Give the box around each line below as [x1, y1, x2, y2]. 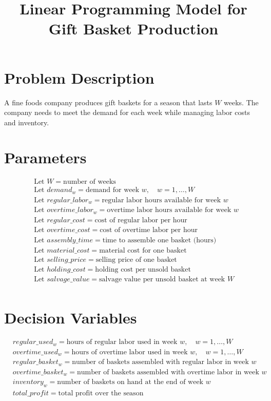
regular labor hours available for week [102, 196, 221, 204]
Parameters [4, 147, 87, 168]
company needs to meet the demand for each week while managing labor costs [4, 107, 250, 118]
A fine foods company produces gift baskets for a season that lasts [4, 97, 212, 107]
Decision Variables [4, 307, 137, 328]
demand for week [85, 186, 140, 194]
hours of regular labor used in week [66, 338, 178, 346]
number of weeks [63, 178, 116, 186]
